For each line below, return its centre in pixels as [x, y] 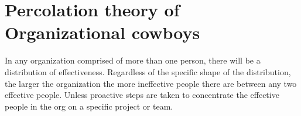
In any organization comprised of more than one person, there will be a [133, 60]
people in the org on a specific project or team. [89, 106]
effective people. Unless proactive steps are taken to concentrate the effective [142, 95]
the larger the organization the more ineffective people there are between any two [151, 83]
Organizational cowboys [102, 32]
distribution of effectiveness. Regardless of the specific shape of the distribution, [148, 71]
